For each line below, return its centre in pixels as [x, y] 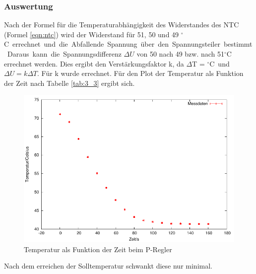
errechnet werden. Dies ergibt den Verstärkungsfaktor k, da [94, 63]
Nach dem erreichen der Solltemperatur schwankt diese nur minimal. [108, 266]
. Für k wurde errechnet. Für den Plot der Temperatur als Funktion [140, 73]
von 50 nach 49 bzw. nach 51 [181, 54]
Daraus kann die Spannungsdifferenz [64, 54]
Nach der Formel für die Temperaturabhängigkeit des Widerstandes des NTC [122, 25]
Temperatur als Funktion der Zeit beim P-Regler [98, 249]
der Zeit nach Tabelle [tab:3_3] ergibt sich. [69, 83]
